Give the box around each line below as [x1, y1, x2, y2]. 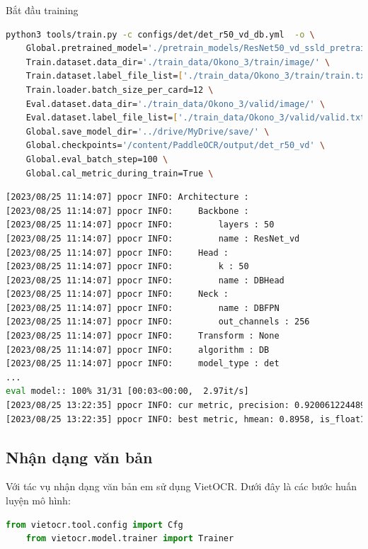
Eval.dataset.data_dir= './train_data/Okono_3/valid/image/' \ [25, 98, 326, 109]
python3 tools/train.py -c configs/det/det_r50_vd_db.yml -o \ [6, 29, 315, 40]
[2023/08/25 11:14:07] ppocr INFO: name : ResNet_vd [6, 233, 300, 244]
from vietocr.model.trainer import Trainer [25, 533, 234, 544]
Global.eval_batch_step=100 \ [25, 154, 168, 164]
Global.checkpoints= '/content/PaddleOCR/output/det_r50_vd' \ [25, 140, 326, 151]
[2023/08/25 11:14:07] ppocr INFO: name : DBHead [6, 275, 284, 285]
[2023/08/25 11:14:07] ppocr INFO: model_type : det [6, 358, 280, 369]
